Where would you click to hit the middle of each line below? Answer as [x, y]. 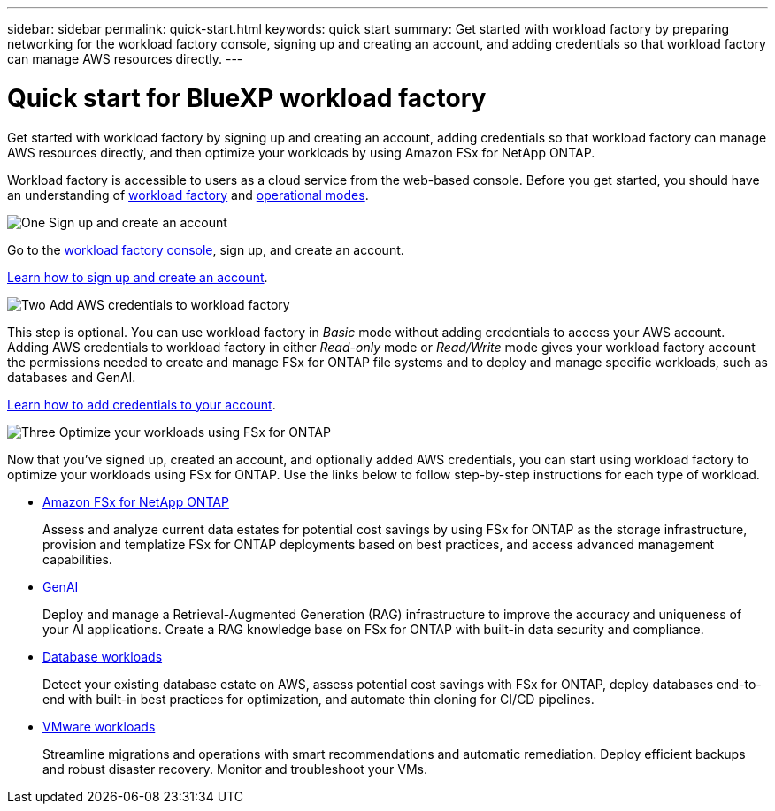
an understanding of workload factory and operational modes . [188, 195]
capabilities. [77, 559]
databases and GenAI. [72, 377]
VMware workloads [99, 726]
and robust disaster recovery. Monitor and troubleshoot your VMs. [235, 769]
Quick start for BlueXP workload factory [247, 98]
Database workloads [103, 656]
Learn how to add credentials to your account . [142, 404]
